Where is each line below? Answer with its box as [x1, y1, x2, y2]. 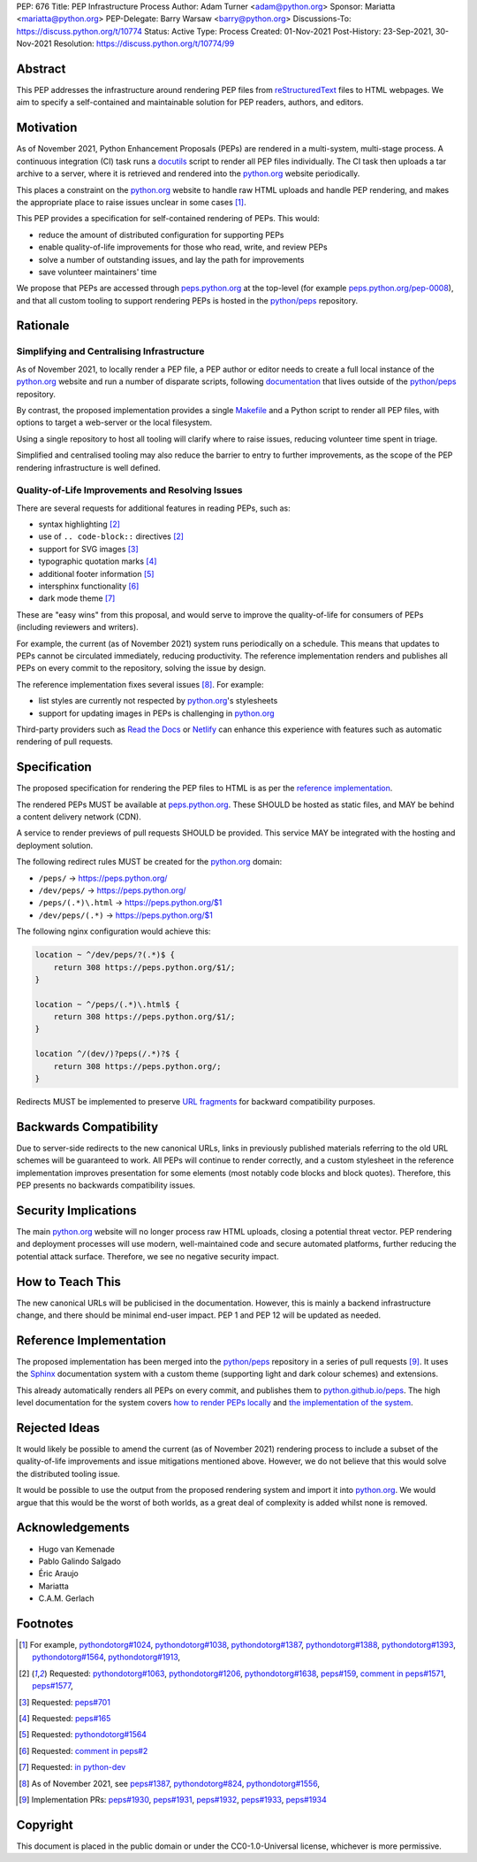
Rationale [16, 319, 70, 334]
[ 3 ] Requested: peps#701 [19, 1697, 110, 1707]
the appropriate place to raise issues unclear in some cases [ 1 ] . [16, 196, 246, 207]
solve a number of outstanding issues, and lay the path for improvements [38, 254, 305, 265]
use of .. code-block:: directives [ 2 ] [38, 531, 185, 542]
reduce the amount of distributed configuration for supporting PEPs [38, 229, 284, 240]
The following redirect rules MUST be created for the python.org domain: [16, 857, 283, 867]
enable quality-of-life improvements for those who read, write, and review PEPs [38, 242, 328, 252]
